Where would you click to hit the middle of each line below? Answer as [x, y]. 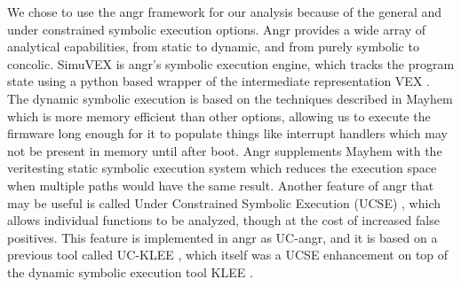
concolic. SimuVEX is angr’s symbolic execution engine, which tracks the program [231, 63]
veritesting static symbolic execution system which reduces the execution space [222, 168]
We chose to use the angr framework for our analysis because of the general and [225, 12]
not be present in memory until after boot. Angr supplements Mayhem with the [225, 150]
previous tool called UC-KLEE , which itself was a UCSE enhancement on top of [228, 255]
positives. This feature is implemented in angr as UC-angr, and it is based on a [223, 237]
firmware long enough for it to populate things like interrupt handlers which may [227, 133]
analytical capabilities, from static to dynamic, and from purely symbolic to [213, 47]
